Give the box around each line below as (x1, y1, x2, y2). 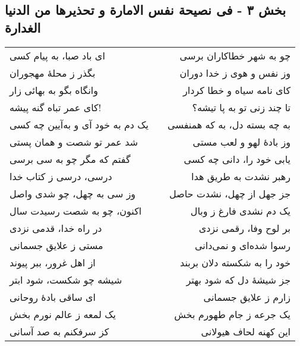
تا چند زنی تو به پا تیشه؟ (192, 100, 291, 114)
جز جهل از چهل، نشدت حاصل (169, 186, 291, 200)
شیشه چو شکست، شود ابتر (10, 272, 122, 287)
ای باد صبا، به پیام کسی (10, 48, 105, 62)
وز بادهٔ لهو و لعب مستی (192, 134, 291, 149)
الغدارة (5, 18, 41, 36)
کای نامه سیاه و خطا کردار (183, 83, 291, 97)
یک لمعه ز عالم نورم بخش (10, 307, 116, 321)
